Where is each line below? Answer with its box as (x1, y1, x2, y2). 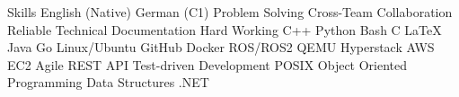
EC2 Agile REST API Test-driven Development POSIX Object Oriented (7, 55, 408, 74)
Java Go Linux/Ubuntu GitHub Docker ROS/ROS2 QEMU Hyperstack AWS (7, 38, 435, 57)
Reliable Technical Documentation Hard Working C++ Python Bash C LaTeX (7, 20, 442, 39)
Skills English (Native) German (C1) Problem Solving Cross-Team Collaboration (7, 3, 453, 21)
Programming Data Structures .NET (7, 73, 209, 92)
